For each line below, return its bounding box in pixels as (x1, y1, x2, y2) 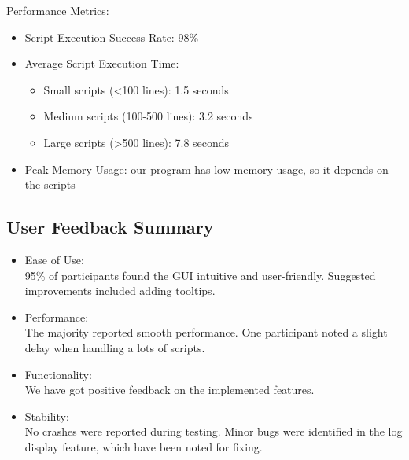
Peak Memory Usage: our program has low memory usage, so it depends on (24, 160, 389, 177)
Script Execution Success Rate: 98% (24, 28, 199, 45)
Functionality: (24, 366, 92, 382)
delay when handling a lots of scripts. (24, 339, 205, 355)
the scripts (24, 176, 76, 193)
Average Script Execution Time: (24, 55, 179, 72)
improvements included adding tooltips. (24, 282, 216, 299)
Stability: (24, 407, 69, 424)
